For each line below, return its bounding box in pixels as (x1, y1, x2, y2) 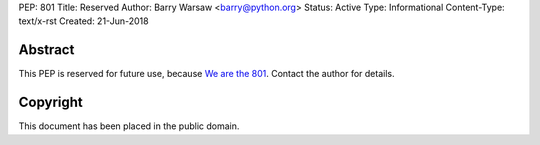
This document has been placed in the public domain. (18, 120, 240, 132)
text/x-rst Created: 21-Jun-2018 (18, 15, 149, 27)
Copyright (18, 94, 84, 111)
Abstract (18, 41, 75, 59)
